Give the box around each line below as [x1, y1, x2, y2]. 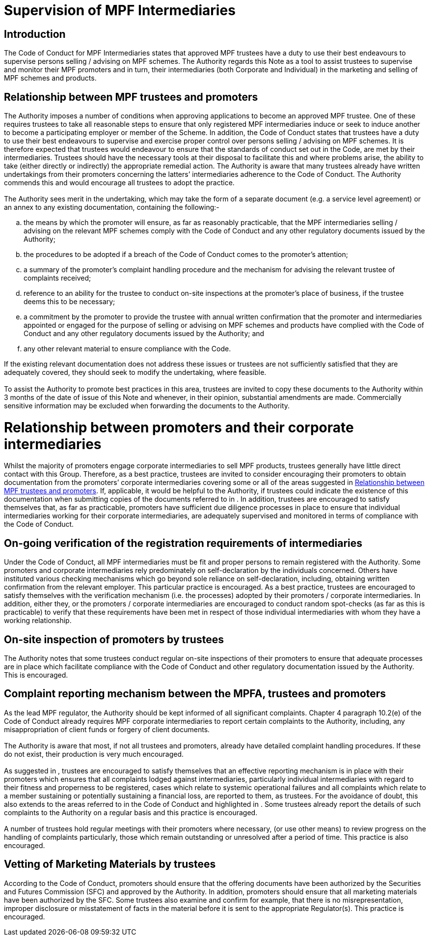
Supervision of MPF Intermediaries [4, 2, 236, 19]
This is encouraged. [4, 670, 68, 679]
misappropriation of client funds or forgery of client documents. [4, 725, 210, 734]
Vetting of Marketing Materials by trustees [4, 858, 216, 871]
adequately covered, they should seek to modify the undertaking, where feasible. [4, 368, 267, 377]
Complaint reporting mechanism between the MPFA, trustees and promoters [4, 687, 386, 700]
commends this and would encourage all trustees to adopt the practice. [4, 178, 235, 187]
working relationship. [4, 616, 72, 625]
